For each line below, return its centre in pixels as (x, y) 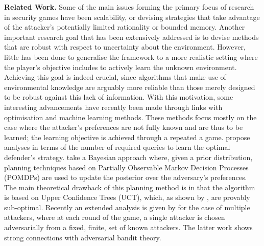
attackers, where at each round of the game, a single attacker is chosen (115, 217)
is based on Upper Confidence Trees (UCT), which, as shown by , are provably (127, 197)
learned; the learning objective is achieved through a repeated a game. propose (127, 137)
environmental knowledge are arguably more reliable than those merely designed (130, 87)
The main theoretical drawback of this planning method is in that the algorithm (130, 187)
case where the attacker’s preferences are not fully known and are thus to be (124, 127)
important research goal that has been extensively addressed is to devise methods (131, 37)
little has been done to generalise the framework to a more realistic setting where (131, 57)
